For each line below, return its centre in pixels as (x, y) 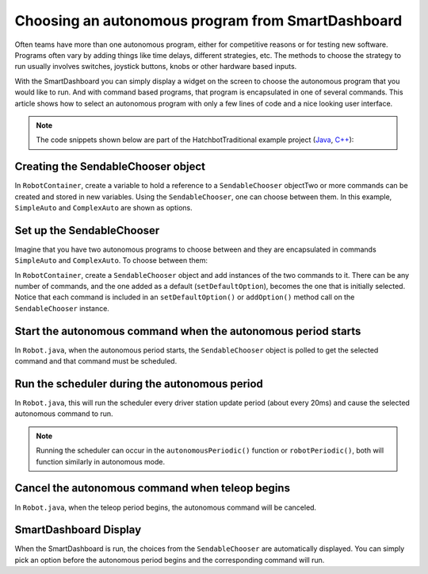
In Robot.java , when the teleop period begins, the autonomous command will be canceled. (166, 507)
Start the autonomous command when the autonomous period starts (188, 331)
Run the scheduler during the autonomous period (139, 384)
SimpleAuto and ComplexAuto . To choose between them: (111, 260)
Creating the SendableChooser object (110, 167)
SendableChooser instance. (62, 308)
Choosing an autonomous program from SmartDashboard (208, 21)
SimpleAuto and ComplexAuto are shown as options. (104, 207)
